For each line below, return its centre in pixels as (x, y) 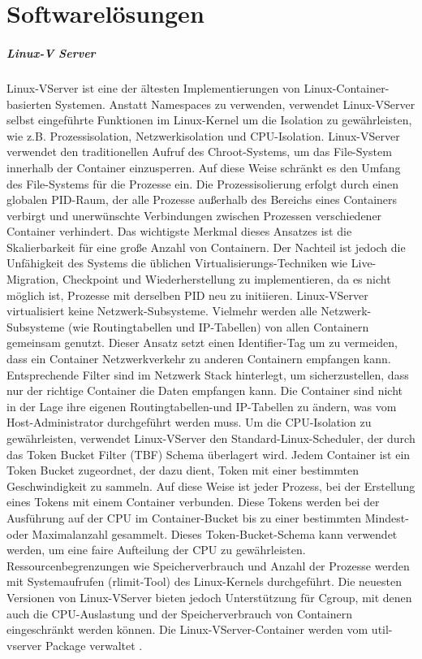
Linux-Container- (347, 87)
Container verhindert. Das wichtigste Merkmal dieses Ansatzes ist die (179, 231)
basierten (29, 104)
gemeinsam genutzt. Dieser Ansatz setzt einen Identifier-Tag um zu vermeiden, (202, 343)
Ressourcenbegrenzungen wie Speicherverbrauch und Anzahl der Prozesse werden (208, 565)
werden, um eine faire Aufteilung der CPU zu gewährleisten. (156, 550)
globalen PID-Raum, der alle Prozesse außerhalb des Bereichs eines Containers (202, 199)
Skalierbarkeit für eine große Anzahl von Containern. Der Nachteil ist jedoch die (206, 247)
